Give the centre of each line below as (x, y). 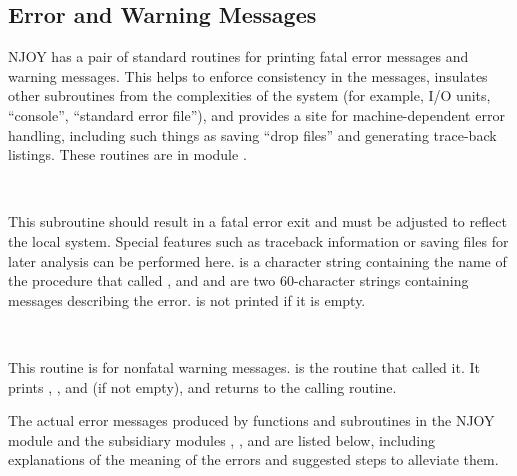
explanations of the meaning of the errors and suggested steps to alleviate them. (253, 459)
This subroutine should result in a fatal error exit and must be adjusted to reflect (257, 221)
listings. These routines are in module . (127, 154)
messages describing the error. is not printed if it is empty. (187, 299)
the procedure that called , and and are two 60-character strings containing (238, 280)
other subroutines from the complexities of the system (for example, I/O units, (249, 95)
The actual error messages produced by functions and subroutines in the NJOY (251, 420)
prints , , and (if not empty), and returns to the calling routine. (202, 386)
